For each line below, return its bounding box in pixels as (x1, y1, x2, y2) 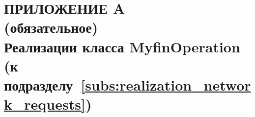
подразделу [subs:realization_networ (4, 74, 251, 94)
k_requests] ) (4, 94, 92, 114)
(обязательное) (4, 17, 98, 37)
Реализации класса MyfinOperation (4, 36, 240, 56)
